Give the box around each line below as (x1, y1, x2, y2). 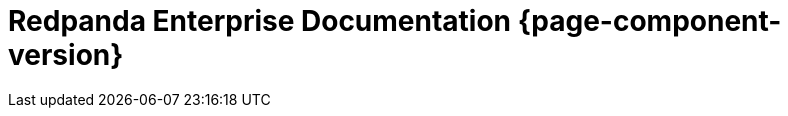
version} (8, 38, 124, 72)
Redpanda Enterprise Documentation (8, 4, 512, 38)
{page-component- (517, 4, 782, 38)
